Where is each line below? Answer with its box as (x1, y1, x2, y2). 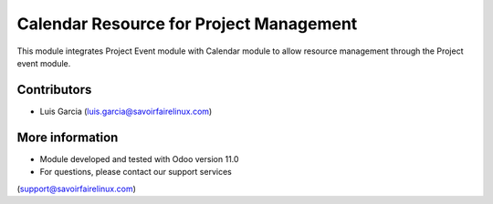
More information (16, 129, 119, 145)
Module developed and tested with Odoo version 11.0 (39, 153, 239, 164)
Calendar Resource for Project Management (16, 14, 358, 34)
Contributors (16, 82, 92, 97)
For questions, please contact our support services (39, 167, 232, 178)
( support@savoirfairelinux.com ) (16, 183, 137, 194)
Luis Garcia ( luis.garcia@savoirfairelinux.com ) (39, 106, 213, 117)
